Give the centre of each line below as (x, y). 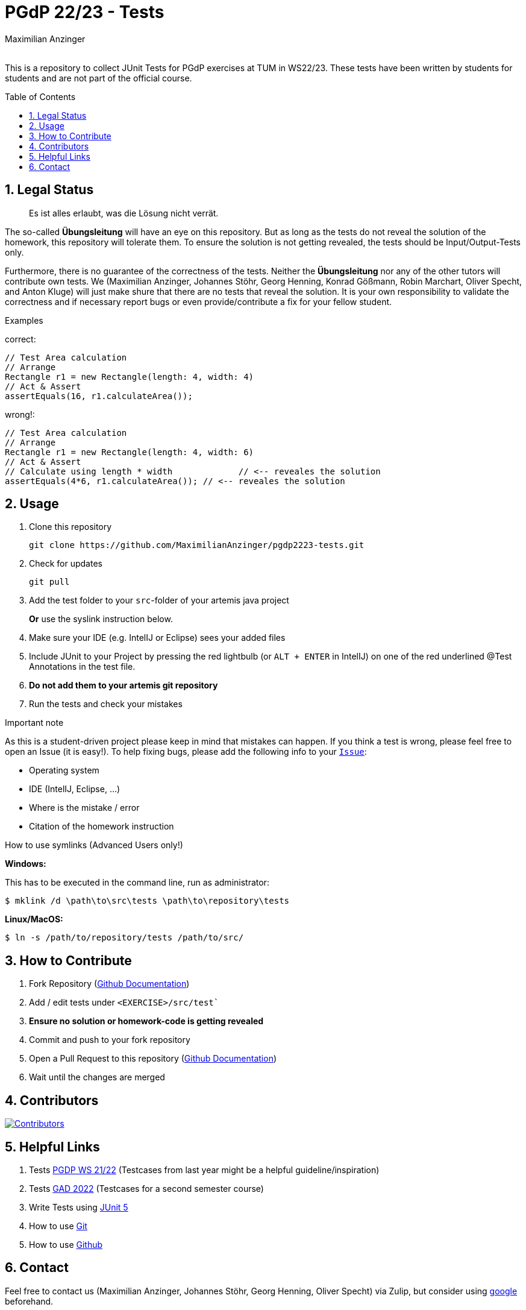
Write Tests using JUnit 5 (79, 1207)
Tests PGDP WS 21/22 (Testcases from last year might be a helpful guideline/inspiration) (204, 1170)
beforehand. (29, 1301)
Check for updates (66, 564)
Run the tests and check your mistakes (106, 704)
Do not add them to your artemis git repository (124, 685)
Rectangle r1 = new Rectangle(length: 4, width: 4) (130, 376)
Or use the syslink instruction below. (101, 619)
